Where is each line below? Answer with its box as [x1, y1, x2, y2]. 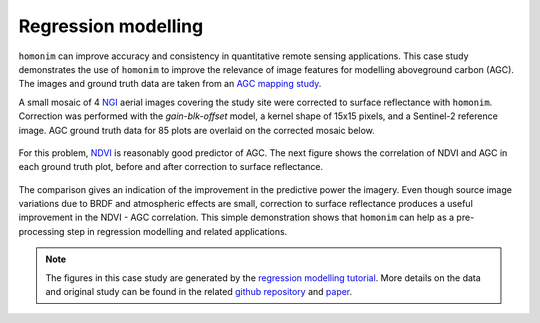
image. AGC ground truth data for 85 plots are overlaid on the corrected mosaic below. [18, 124, 375, 136]
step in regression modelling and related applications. [66, 225, 288, 237]
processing [18, 225, 65, 237]
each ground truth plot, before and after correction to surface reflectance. [18, 161, 324, 173]
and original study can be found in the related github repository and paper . [45, 286, 353, 298]
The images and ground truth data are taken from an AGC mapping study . [18, 78, 322, 90]
